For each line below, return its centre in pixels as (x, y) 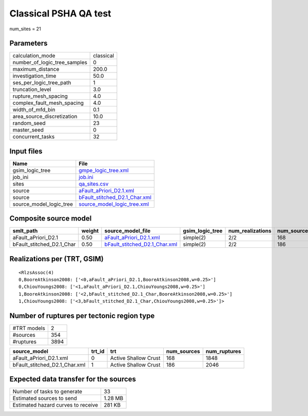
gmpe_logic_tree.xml (104, 170)
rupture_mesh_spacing (40, 96)
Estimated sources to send (45, 399)
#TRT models (29, 328)
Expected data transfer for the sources (73, 379)
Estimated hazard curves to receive (55, 405)
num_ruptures (223, 351)
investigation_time (34, 76)
